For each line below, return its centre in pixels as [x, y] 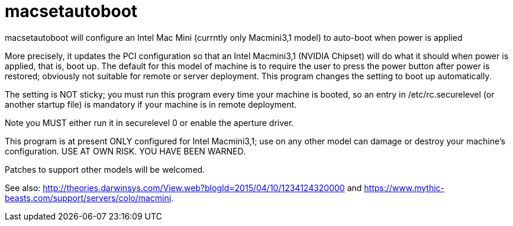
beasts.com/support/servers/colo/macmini [88, 198]
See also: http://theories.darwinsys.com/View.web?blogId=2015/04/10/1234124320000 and [183, 188]
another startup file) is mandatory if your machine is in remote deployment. [151, 104]
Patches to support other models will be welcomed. [105, 169]
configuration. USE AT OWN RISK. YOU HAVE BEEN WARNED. [125, 151]
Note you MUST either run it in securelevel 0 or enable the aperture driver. [149, 122]
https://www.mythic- [404, 188]
